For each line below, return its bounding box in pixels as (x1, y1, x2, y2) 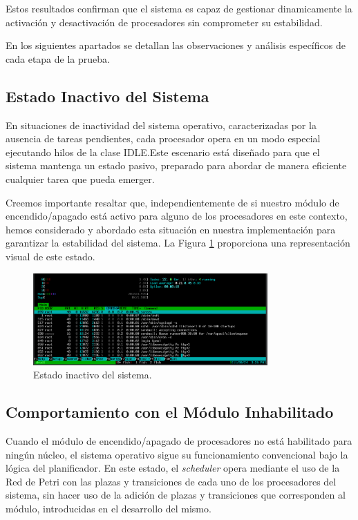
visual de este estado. (6, 249, 95, 263)
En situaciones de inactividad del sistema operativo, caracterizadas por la (6, 117, 317, 132)
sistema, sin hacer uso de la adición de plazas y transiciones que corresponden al (6, 488, 346, 502)
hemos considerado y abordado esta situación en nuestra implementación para (6, 222, 336, 236)
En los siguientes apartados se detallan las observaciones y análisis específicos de (6, 38, 346, 52)
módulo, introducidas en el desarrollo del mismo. (6, 501, 211, 516)
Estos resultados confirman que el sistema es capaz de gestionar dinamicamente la (6, 1, 352, 15)
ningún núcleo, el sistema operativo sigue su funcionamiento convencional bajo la (6, 447, 348, 461)
